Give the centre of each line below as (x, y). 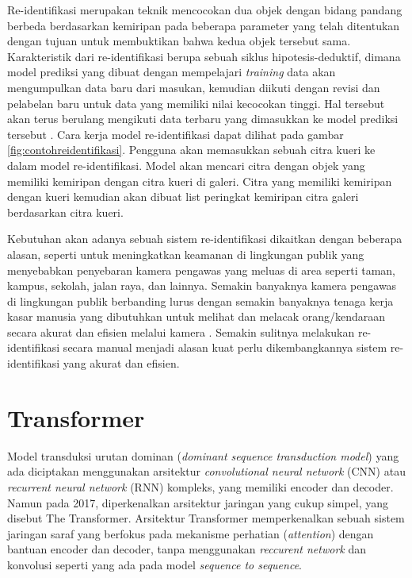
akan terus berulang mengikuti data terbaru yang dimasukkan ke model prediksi (203, 119)
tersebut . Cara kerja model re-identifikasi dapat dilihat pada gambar (175, 134)
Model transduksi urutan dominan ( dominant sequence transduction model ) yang (203, 455)
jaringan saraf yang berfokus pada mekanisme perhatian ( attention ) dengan (191, 533)
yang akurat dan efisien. (121, 363)
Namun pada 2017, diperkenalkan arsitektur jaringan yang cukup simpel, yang (198, 502)
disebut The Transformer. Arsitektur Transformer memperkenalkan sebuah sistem (206, 518)
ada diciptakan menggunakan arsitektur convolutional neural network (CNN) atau (206, 471)
